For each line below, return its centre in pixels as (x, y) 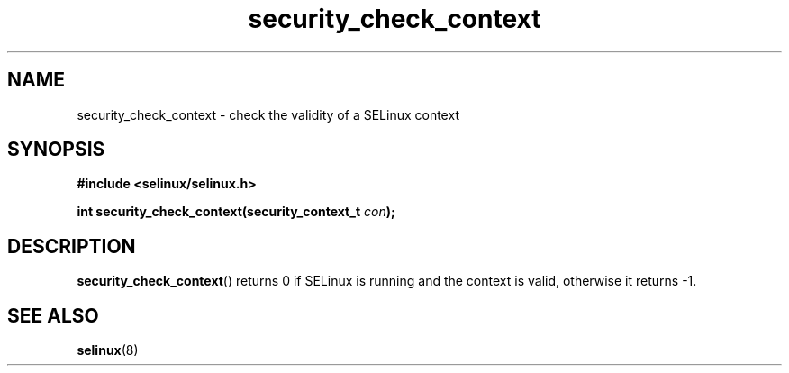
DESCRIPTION (72, 246)
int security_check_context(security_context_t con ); (236, 212)
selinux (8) (108, 350)
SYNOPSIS (56, 150)
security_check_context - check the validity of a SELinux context (268, 114)
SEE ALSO (53, 315)
